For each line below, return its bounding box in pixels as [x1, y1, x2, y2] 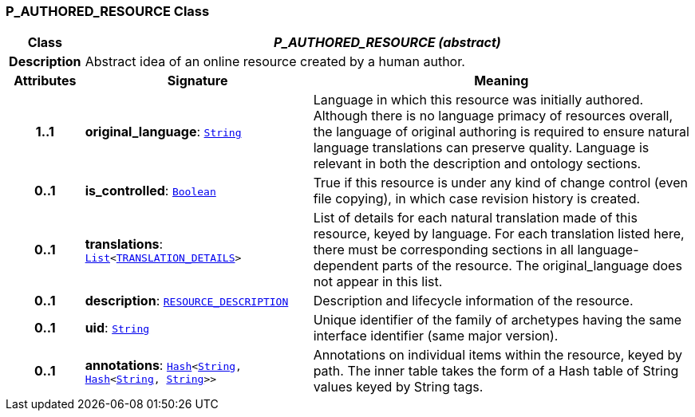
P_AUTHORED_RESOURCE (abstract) [273, 34, 501, 51]
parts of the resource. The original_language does [381, 258, 682, 274]
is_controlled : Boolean [85, 183, 216, 199]
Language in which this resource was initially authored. [313, 92, 644, 108]
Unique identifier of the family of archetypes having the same [313, 312, 682, 328]
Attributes [14, 73, 77, 89]
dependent [313, 258, 379, 274]
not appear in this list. [313, 273, 443, 290]
